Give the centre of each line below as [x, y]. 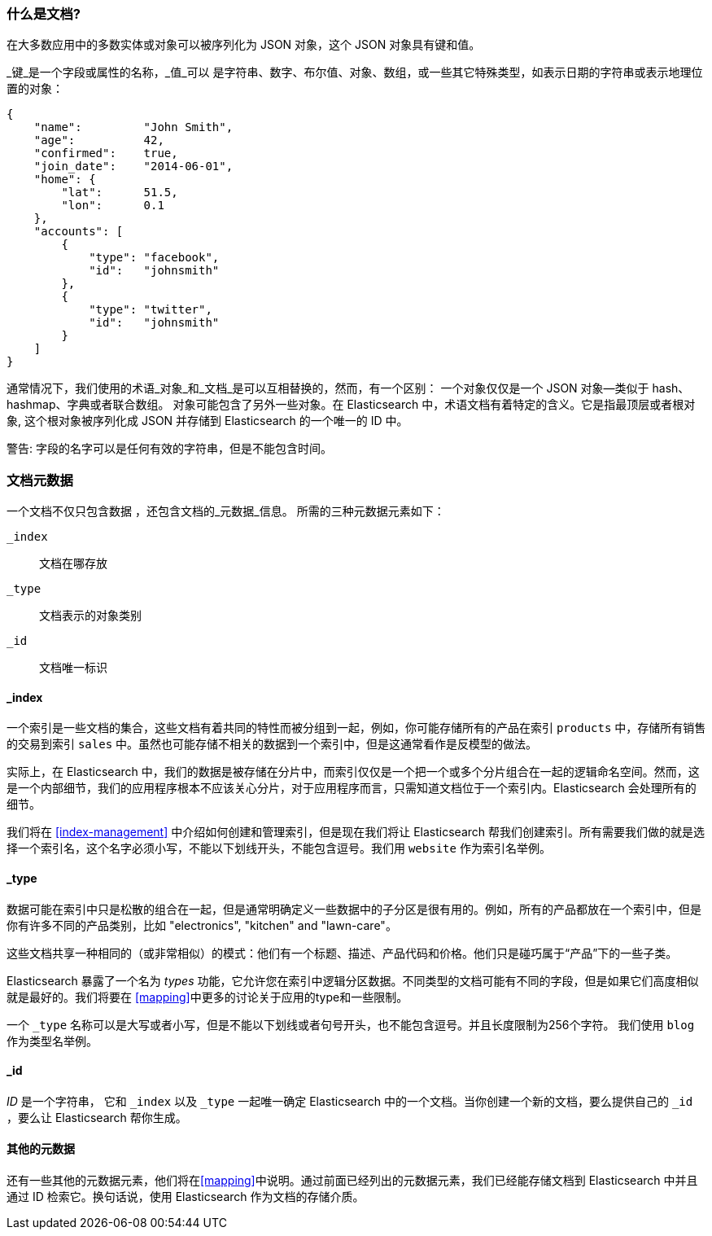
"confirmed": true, [106, 153]
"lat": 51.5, [120, 193]
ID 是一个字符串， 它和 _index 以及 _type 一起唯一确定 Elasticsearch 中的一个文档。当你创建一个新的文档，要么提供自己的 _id [350, 1101]
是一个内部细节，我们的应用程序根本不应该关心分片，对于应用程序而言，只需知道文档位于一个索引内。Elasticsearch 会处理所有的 [352, 788]
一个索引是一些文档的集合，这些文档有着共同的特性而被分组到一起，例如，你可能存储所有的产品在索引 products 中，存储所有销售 [356, 728]
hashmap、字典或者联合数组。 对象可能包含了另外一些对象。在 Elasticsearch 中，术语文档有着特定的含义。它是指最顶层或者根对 [351, 405]
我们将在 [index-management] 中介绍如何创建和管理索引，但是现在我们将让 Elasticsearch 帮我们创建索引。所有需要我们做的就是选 [356, 832]
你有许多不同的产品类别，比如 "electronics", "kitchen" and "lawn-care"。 [202, 925]
